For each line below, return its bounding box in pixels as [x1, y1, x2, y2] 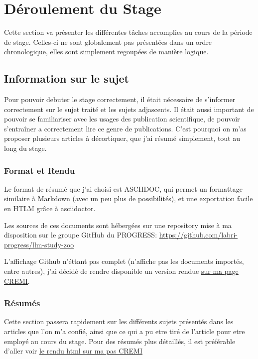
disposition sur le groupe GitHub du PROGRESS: [4, 230, 157, 240]
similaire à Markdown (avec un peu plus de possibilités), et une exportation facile [4, 193, 253, 204]
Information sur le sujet [4, 71, 129, 86]
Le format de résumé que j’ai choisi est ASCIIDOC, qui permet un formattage [4, 183, 243, 194]
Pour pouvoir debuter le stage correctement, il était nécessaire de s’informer [4, 94, 236, 105]
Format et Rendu [4, 164, 75, 176]
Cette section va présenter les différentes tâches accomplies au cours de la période [4, 27, 253, 37]
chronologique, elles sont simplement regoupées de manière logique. [4, 46, 209, 57]
